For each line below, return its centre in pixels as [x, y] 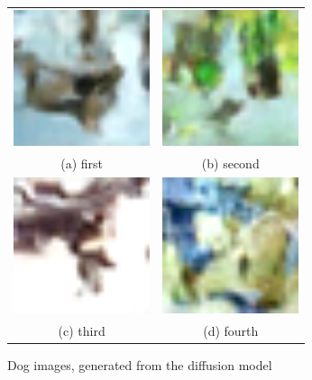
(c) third [82, 330]
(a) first [82, 163]
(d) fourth [231, 330]
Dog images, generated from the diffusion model [140, 364]
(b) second [230, 163]
